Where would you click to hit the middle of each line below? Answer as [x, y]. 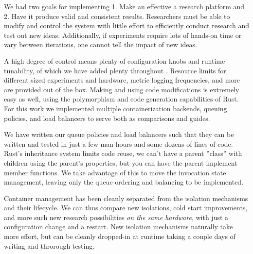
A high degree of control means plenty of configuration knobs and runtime [115, 60]
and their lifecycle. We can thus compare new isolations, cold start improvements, [126, 208]
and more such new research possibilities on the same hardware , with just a [116, 217]
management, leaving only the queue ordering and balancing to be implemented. [124, 182]
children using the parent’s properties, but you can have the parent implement [121, 162]
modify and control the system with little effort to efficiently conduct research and [126, 25]
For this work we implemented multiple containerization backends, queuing [116, 108]
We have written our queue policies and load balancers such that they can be [119, 134]
